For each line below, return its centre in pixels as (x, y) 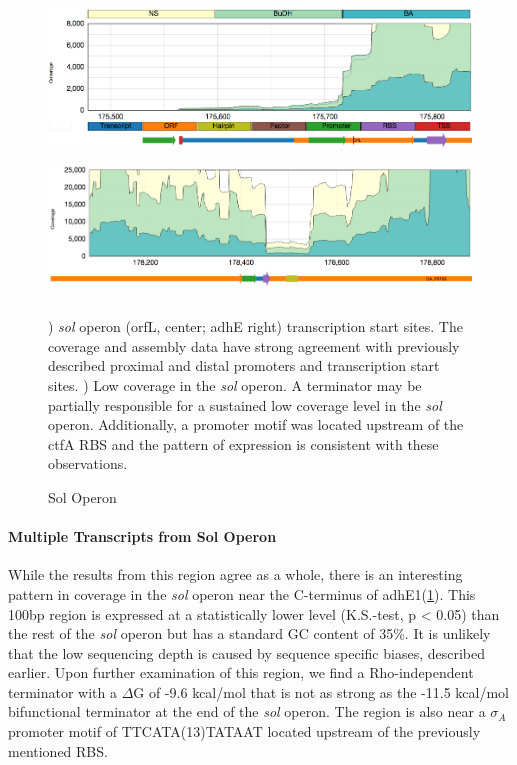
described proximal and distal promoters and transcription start (244, 365)
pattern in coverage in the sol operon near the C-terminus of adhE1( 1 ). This (242, 593)
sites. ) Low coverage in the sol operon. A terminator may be (235, 384)
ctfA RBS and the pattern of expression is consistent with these (243, 443)
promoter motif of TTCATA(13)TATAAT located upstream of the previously (244, 731)
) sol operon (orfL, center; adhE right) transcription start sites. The (255, 326)
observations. (88, 463)
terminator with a (62, 691)
